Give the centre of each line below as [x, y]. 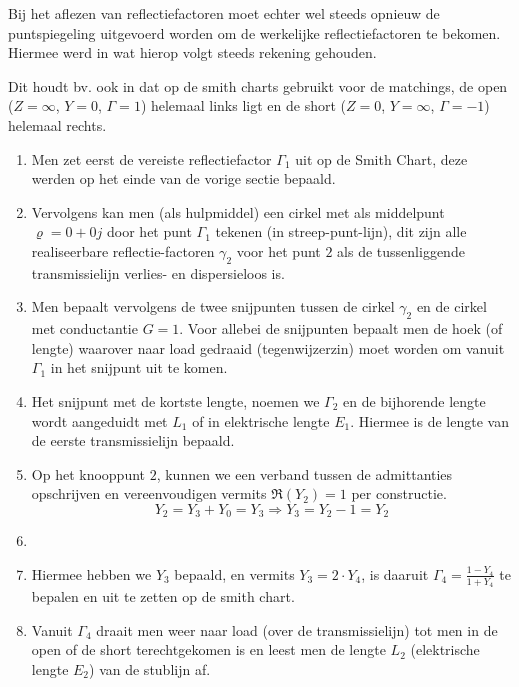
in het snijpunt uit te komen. [139, 367]
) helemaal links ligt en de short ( [243, 105]
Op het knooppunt [88, 473]
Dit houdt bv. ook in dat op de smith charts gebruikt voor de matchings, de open [258, 85]
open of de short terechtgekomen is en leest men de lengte [208, 649]
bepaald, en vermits [234, 573]
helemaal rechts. [57, 124]
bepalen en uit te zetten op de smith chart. [163, 596]
